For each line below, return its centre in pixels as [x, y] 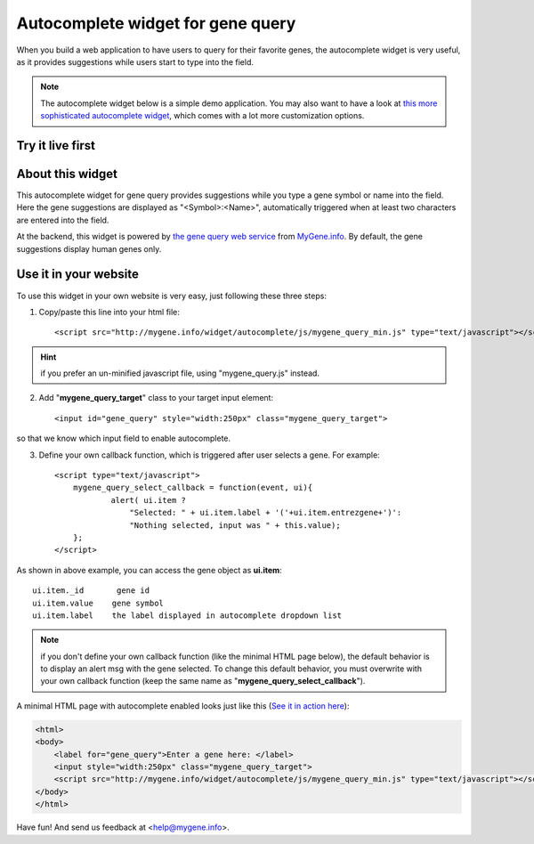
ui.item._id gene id [91, 591]
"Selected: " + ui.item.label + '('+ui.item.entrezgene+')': [266, 513]
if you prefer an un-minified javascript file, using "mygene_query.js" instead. [180, 373]
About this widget [67, 174]
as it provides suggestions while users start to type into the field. [135, 61]
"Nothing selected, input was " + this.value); [235, 525]
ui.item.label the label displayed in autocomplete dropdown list [187, 615]
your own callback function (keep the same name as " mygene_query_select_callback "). [203, 681]
